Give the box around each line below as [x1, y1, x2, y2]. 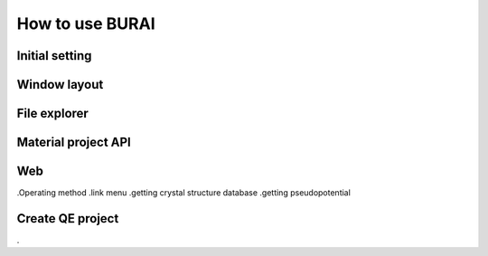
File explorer [16, 106, 89, 121]
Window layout [16, 77, 104, 92]
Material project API [16, 135, 131, 150]
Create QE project [16, 211, 119, 226]
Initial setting [16, 48, 92, 63]
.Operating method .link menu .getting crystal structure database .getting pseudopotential [16, 187, 352, 198]
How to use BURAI [16, 14, 155, 33]
